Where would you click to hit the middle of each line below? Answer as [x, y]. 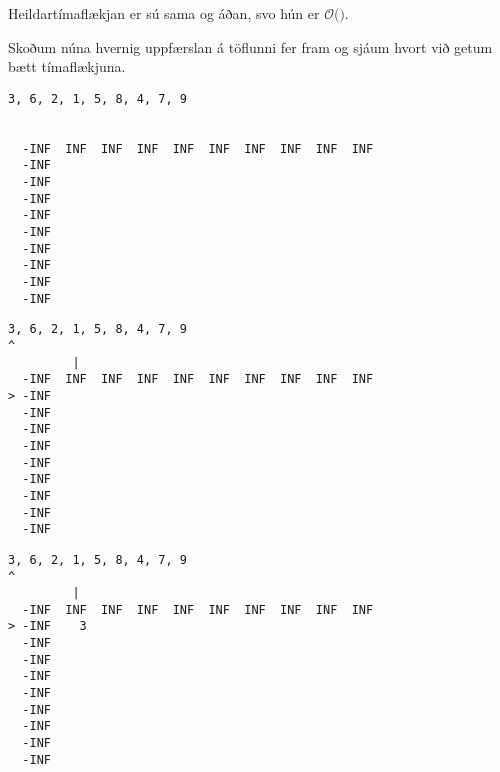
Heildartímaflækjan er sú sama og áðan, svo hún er [164, 13]
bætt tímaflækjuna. [67, 66]
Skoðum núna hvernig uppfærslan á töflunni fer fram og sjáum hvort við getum [250, 46]
